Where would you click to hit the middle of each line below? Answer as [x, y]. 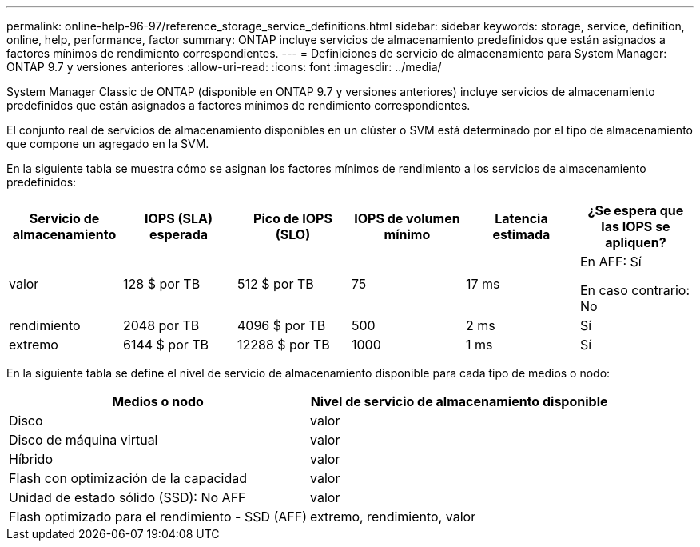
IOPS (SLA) [178, 218]
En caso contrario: [634, 290]
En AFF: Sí [611, 262]
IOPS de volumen [407, 218]
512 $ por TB [275, 284]
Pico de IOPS [293, 218]
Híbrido [31, 459]
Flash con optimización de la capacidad [128, 478]
